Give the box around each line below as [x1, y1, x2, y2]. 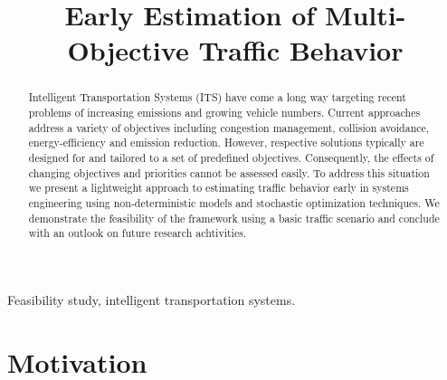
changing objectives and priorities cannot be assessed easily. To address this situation [28, 165, 430, 180]
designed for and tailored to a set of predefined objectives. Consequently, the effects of [28, 149, 434, 165]
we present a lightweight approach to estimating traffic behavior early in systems [28, 180, 409, 195]
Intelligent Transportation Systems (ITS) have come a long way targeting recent [28, 90, 406, 105]
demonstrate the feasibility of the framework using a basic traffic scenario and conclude [28, 210, 440, 225]
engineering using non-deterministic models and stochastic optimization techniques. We [28, 195, 440, 210]
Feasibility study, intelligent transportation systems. [7, 290, 296, 309]
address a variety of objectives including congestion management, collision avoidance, [28, 119, 430, 135]
